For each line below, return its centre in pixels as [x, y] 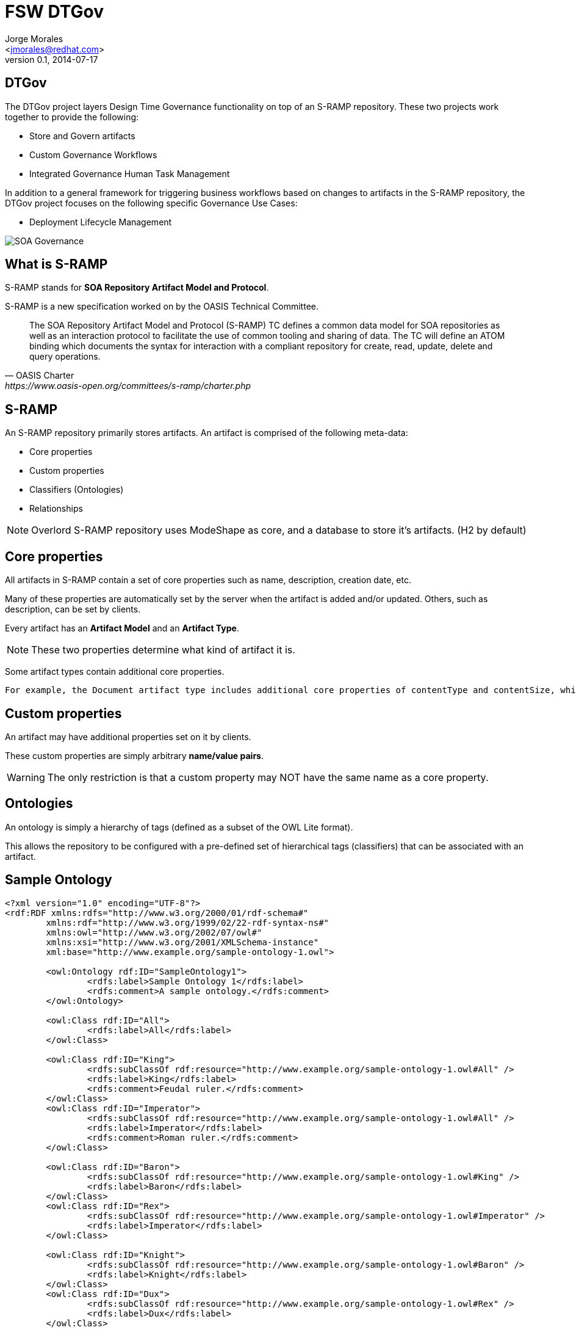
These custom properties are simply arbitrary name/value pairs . [134, 755]
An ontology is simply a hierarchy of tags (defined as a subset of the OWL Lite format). [179, 827]
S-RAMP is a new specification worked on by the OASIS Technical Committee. [162, 307]
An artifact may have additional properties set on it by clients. [128, 736]
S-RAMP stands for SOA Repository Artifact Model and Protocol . [137, 288]
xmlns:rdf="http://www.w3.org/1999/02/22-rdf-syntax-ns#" [188, 922]
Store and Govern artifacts [82, 136]
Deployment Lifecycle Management [101, 222]
